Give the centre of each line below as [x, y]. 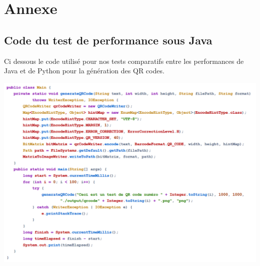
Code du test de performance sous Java [108, 40]
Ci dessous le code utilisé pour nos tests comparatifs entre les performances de [124, 61]
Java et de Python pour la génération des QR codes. [84, 71]
